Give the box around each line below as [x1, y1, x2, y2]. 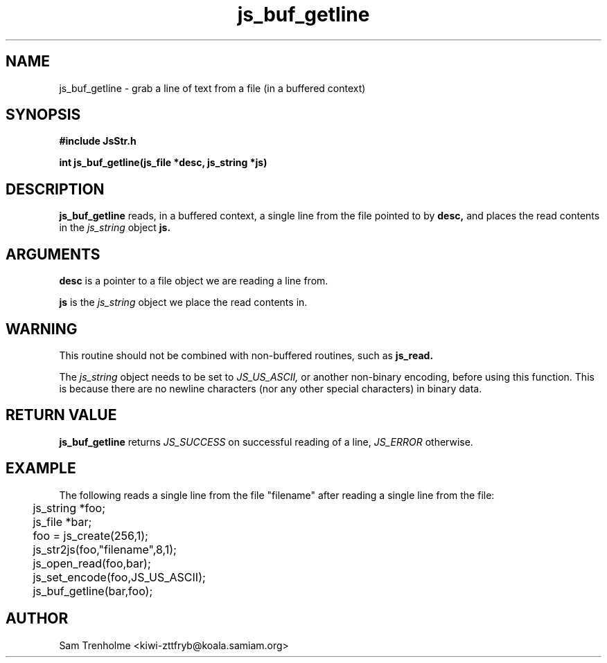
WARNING [6, 320, 78, 338]
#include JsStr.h [59, 135, 137, 147]
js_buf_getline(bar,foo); [33, 583, 153, 598]
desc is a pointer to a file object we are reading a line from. [59, 275, 328, 287]
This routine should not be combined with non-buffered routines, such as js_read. [59, 349, 434, 361]
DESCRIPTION [6, 180, 105, 198]
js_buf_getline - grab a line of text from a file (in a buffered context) [59, 82, 366, 94]
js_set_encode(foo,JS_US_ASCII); [33, 570, 206, 584]
